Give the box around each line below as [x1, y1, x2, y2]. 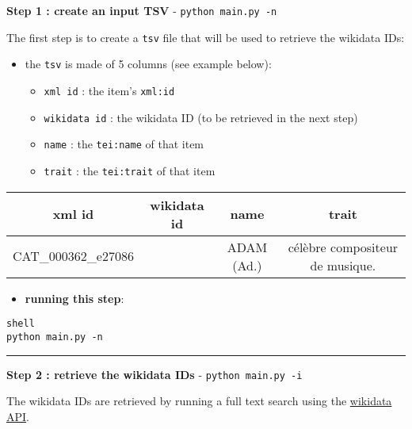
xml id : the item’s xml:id [44, 82, 175, 98]
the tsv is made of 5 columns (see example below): [25, 56, 272, 72]
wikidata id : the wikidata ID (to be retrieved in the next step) [44, 109, 358, 125]
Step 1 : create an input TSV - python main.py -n [6, 2, 277, 18]
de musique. [310, 255, 376, 274]
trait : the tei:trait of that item [44, 162, 216, 178]
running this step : [25, 289, 124, 306]
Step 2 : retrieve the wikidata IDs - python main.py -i [6, 366, 303, 382]
